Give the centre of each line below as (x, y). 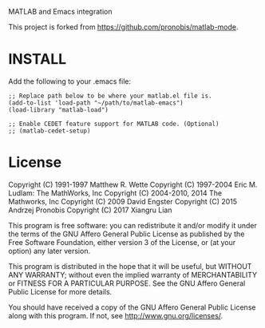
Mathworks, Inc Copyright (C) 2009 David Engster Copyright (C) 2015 (123, 201)
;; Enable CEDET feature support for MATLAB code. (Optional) (114, 124)
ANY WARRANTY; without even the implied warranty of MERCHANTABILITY (133, 275)
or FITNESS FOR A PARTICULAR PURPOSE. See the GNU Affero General (127, 283)
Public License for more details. (60, 291)
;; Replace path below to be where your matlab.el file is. (111, 96)
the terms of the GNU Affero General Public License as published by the (127, 234)
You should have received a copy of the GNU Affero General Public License (132, 307)
